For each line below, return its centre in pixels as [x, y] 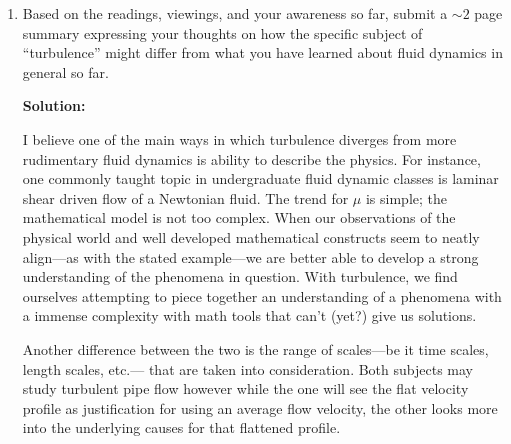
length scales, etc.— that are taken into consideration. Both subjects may [247, 368]
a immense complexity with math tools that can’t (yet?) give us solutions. [249, 315]
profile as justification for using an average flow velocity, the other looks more [260, 407]
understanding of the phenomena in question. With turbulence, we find [240, 276]
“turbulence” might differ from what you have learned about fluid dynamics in [262, 52]
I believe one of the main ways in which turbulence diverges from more [239, 138]
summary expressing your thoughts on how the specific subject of [222, 32]
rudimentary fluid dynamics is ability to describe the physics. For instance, [251, 158]
